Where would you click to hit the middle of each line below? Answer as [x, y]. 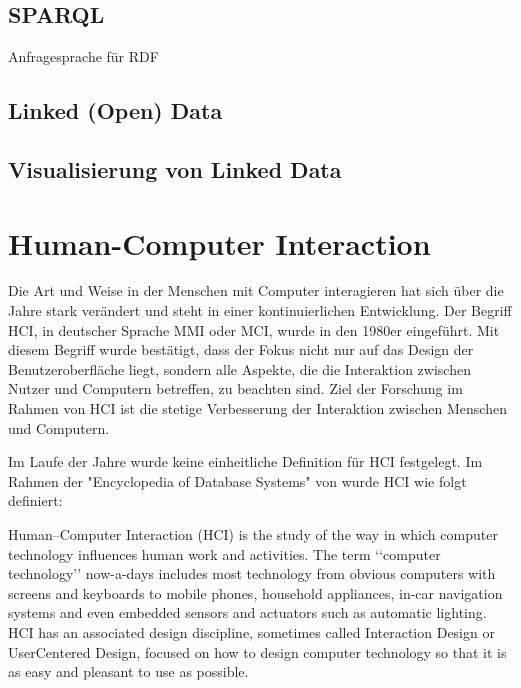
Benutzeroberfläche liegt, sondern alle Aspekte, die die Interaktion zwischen [239, 368]
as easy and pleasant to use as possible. [128, 671]
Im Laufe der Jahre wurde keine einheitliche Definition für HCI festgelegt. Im [245, 461]
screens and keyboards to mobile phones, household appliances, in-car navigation [255, 592]
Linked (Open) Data [115, 110]
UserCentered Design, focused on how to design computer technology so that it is [257, 651]
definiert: [35, 500]
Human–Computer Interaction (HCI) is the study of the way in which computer [253, 534]
